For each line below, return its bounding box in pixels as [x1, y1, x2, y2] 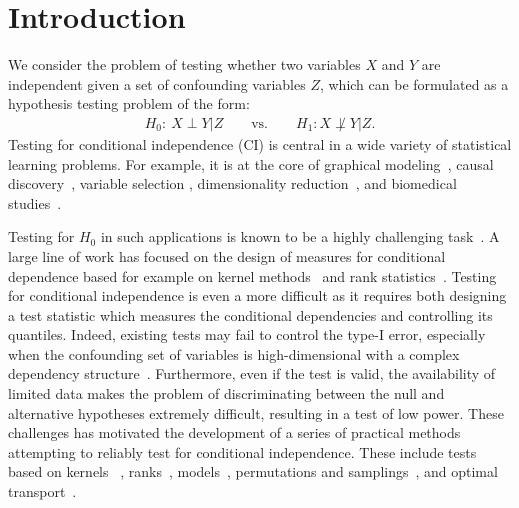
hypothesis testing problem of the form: [8, 93, 250, 114]
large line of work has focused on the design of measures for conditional [8, 245, 446, 266]
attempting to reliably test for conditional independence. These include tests [8, 441, 477, 462]
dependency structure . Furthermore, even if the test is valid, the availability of [8, 363, 496, 384]
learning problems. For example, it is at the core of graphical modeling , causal [8, 153, 494, 174]
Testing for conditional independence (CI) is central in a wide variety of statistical [8, 133, 512, 154]
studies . [8, 192, 62, 213]
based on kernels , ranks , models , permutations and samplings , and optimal [8, 461, 498, 482]
